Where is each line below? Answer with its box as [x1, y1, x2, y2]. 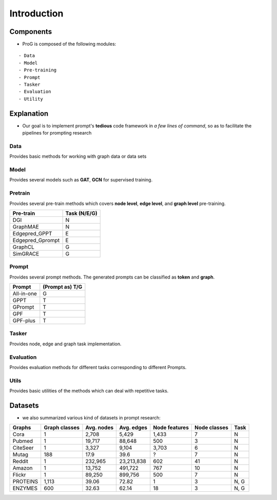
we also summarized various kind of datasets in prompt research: [22, 414, 161, 421]
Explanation [9, 109, 49, 118]
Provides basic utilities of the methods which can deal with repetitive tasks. [9, 388, 169, 394]
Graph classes [44, 424, 80, 431]
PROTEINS [12, 478, 38, 485]
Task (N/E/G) [65, 210, 97, 217]
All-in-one [12, 290, 37, 298]
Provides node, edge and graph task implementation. [9, 341, 122, 347]
